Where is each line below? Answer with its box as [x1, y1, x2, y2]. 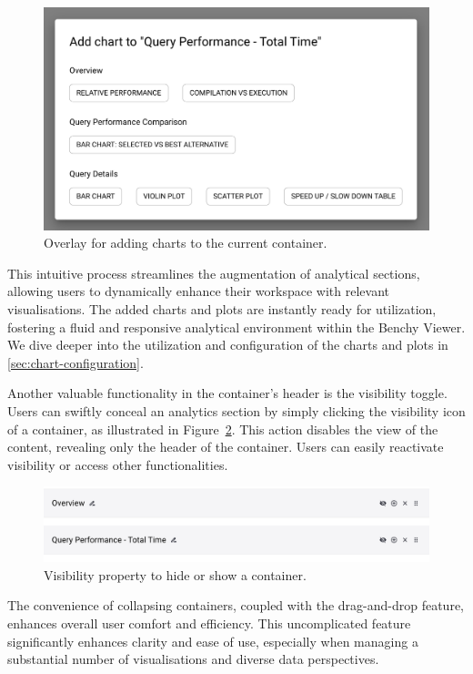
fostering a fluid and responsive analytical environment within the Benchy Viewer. [7, 317, 466, 336]
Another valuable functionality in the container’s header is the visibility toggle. [7, 383, 448, 403]
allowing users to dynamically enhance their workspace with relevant [7, 281, 389, 301]
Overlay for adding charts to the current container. [44, 233, 327, 252]
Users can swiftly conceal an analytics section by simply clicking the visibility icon [7, 402, 466, 421]
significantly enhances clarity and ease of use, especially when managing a [7, 631, 418, 650]
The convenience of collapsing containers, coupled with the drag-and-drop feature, [7, 596, 464, 615]
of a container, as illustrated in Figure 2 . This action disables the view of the [7, 419, 438, 438]
